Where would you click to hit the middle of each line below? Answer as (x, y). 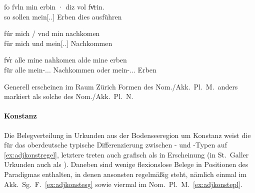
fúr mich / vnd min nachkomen (52, 33)
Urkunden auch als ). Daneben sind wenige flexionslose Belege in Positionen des (126, 164)
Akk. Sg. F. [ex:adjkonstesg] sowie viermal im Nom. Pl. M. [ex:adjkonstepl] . (123, 184)
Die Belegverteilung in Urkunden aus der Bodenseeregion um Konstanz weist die (127, 135)
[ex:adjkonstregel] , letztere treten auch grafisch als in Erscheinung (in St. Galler (126, 154)
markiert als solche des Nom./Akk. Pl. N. (69, 96)
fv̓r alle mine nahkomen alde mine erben (65, 60)
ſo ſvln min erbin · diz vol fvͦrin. (54, 6)
